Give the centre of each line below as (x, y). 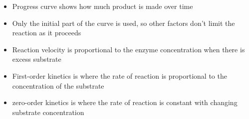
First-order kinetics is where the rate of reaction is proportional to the (120, 75)
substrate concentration (48, 112)
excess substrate (37, 59)
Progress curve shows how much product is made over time (103, 6)
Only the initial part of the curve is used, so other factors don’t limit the (124, 23)
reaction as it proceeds (47, 33)
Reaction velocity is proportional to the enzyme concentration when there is (128, 49)
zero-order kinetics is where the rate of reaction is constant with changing (125, 102)
